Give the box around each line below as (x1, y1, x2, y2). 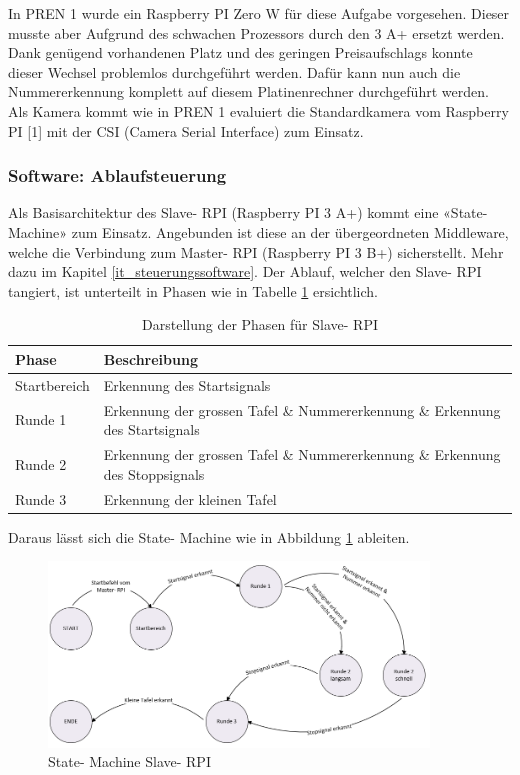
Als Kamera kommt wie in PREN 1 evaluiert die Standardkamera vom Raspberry (8, 100, 509, 121)
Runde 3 (15, 488, 67, 509)
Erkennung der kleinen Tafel (103, 488, 277, 509)
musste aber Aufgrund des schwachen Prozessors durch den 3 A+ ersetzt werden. (8, 22, 505, 43)
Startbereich (15, 374, 90, 395)
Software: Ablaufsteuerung (8, 163, 227, 188)
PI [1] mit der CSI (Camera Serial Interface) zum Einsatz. (8, 120, 364, 141)
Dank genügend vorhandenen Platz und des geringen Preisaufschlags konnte (8, 42, 473, 63)
